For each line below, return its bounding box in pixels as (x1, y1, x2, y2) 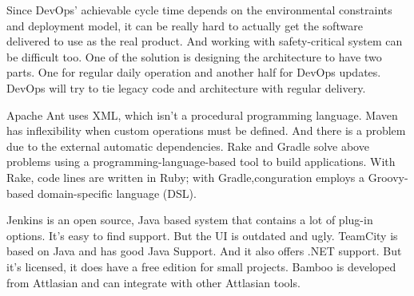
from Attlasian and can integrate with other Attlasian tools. (6, 274, 301, 290)
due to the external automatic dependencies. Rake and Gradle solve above (6, 137, 369, 154)
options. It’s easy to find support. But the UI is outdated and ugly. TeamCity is (6, 227, 398, 243)
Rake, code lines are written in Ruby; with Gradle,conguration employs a (6, 168, 365, 185)
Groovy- (368, 168, 408, 185)
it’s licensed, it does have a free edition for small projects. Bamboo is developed (6, 258, 396, 274)
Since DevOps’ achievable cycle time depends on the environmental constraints (6, 2, 392, 18)
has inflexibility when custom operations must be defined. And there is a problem (6, 122, 406, 139)
